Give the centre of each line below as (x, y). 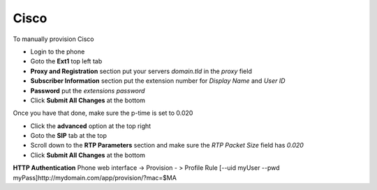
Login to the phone (58, 52)
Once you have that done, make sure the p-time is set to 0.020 (103, 113)
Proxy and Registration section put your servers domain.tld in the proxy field (141, 71)
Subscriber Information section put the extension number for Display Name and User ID (158, 81)
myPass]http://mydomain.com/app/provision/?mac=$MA (95, 177)
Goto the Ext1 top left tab (66, 61)
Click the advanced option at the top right (91, 126)
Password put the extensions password (88, 90)
